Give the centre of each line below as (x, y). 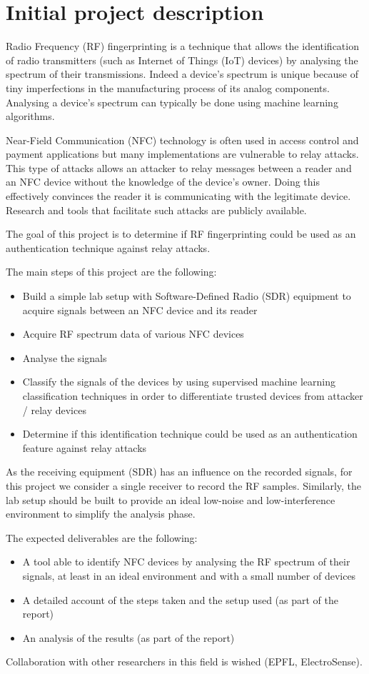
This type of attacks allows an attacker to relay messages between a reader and (179, 167)
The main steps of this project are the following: (111, 272)
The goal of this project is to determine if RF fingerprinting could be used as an (181, 234)
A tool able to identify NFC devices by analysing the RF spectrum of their (186, 562)
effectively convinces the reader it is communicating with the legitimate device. (178, 196)
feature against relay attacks (85, 447)
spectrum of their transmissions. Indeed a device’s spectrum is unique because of (182, 74)
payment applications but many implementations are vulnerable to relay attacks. (182, 154)
